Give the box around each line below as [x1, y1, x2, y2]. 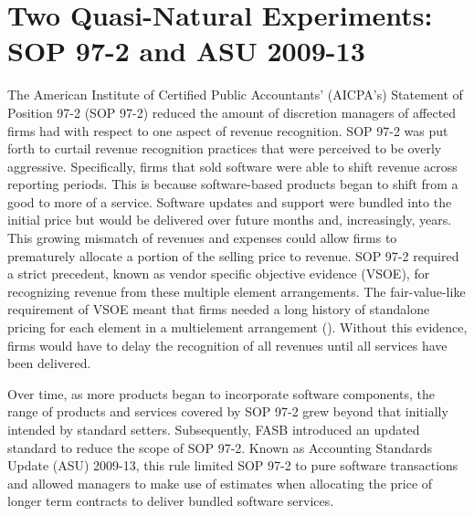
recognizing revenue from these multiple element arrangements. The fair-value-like [7, 281, 466, 300]
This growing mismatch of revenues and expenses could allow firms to [7, 228, 397, 247]
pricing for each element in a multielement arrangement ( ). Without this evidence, [7, 318, 468, 337]
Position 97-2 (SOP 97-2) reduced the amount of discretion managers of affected [7, 102, 457, 121]
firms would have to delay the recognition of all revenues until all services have [7, 335, 448, 354]
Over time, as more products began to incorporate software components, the [7, 384, 435, 403]
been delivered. [7, 353, 91, 373]
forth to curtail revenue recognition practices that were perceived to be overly [7, 139, 442, 158]
